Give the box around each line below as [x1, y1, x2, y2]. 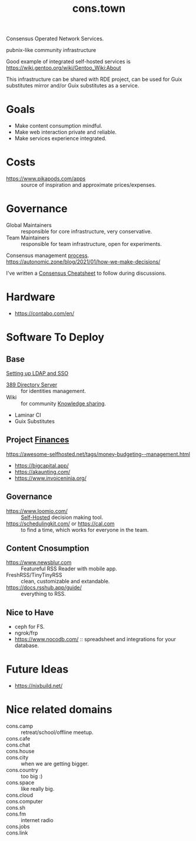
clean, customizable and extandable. [21, 578, 110, 585]
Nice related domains [6, 703, 113, 716]
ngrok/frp [14, 629, 38, 637]
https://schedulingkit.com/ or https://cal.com [6, 519, 115, 527]
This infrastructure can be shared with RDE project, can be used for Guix [6, 76, 182, 83]
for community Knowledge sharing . [21, 400, 107, 407]
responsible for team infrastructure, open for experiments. [21, 241, 162, 247]
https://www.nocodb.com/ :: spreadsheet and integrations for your [14, 636, 177, 643]
